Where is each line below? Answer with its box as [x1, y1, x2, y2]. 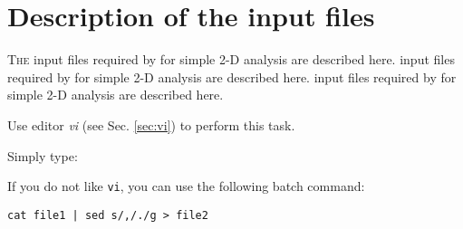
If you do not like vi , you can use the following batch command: [7, 177, 365, 196]
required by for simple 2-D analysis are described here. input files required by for [7, 67, 457, 86]
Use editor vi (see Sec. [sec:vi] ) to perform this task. [7, 115, 295, 134]
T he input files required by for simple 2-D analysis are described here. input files [7, 50, 455, 69]
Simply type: [7, 146, 78, 165]
